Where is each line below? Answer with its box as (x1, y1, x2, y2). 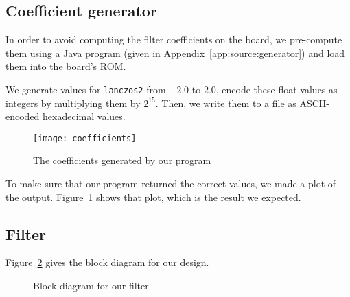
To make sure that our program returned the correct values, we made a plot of (5, 176, 336, 191)
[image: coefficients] (33, 133, 137, 143)
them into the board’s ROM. (5, 59, 126, 73)
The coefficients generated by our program (33, 153, 211, 167)
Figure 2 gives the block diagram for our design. (5, 255, 209, 270)
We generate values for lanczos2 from (5, 82, 166, 96)
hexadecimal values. (43, 109, 126, 123)
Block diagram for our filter (33, 278, 149, 293)
